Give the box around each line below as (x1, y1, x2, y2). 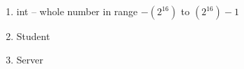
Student (16, 29, 50, 43)
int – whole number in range (16, 4, 138, 18)
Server (16, 52, 43, 66)
